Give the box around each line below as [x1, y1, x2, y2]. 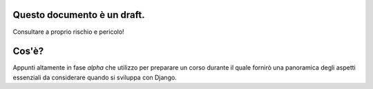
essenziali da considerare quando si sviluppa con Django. [12, 73, 178, 81]
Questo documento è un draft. [12, 9, 145, 21]
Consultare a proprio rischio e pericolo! [12, 28, 124, 36]
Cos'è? [12, 46, 44, 57]
